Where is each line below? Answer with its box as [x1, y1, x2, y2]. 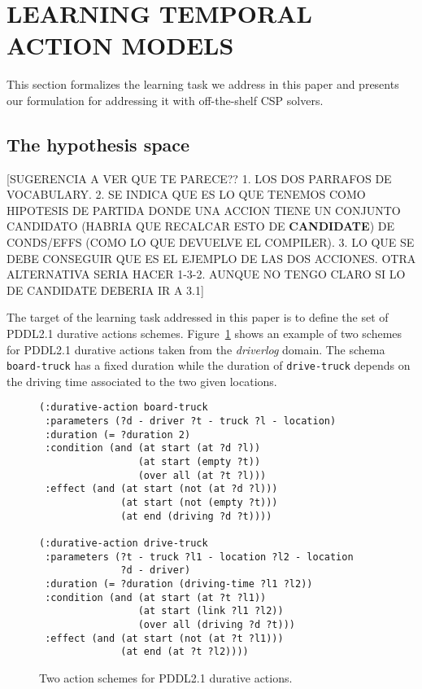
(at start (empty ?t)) [137, 456, 261, 468]
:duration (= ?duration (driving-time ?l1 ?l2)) [45, 578, 313, 590]
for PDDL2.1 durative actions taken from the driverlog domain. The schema [7, 340, 385, 358]
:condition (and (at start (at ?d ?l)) [45, 442, 261, 454]
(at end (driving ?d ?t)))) [120, 510, 272, 522]
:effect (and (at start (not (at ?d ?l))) [45, 483, 278, 495]
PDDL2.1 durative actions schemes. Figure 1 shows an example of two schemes [7, 325, 402, 342]
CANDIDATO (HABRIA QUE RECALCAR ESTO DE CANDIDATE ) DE [7, 217, 394, 235]
